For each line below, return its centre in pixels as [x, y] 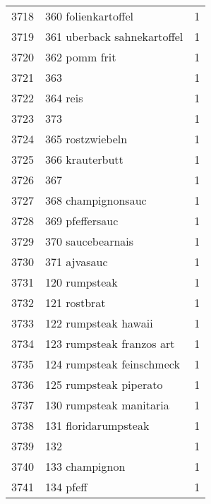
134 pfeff [66, 487]
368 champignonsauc [96, 200]
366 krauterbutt [84, 159]
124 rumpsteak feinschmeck [113, 364]
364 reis [64, 98]
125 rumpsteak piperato [104, 384]
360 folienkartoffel [89, 16]
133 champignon [85, 466]
